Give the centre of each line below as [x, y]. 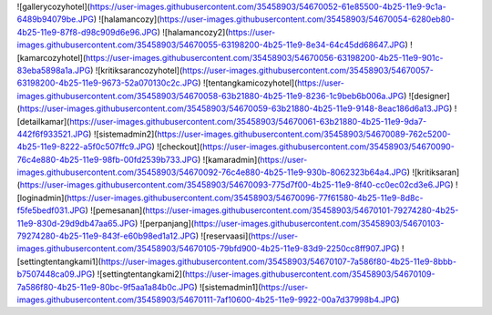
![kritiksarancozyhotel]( [139, 70]
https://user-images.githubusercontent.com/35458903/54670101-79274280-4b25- [302, 210]
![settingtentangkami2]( [141, 274]
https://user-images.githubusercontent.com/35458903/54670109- [310, 274]
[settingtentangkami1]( [59, 261]
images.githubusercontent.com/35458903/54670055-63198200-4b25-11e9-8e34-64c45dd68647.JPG [211, 45]
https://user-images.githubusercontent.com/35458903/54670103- [319, 223]
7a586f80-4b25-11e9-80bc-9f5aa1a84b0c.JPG [106, 287]
